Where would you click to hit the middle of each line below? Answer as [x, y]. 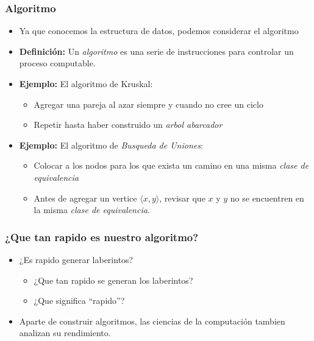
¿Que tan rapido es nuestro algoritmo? [102, 237]
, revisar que [182, 198]
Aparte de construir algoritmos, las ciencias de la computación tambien [152, 321]
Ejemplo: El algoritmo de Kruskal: [86, 83]
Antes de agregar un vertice [85, 198]
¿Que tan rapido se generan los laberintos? [113, 280]
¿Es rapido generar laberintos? [76, 259]
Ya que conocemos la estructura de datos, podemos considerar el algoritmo [159, 31]
